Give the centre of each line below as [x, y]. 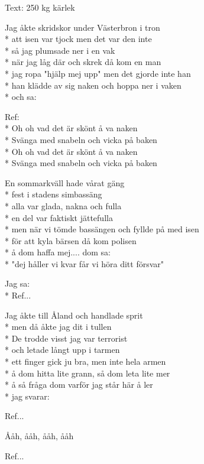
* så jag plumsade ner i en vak [60, 50]
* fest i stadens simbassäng [54, 194]
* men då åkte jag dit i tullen [58, 327]
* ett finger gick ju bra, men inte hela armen [85, 361]
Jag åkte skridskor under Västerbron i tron [82, 27]
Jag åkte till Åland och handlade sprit [74, 315]
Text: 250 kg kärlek [40, 7]
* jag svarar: [27, 396]
